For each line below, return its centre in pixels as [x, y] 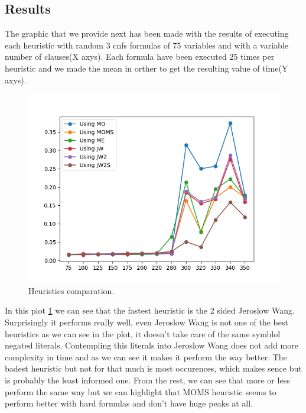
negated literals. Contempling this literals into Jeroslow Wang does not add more [152, 345]
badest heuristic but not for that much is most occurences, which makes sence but [153, 368]
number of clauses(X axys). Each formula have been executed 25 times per [140, 57]
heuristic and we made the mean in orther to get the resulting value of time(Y [147, 68]
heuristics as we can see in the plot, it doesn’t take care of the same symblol [143, 333]
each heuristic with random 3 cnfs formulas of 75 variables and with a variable [147, 45]
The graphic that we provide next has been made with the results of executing [147, 33]
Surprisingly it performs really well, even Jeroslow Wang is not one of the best [147, 322]
